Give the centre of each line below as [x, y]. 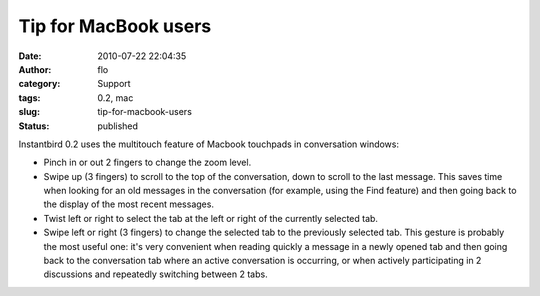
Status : [34, 126]
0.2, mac [115, 97]
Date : [30, 56]
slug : [29, 112]
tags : [29, 97]
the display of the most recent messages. [129, 204]
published [118, 126]
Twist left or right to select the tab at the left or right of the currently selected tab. [211, 218]
